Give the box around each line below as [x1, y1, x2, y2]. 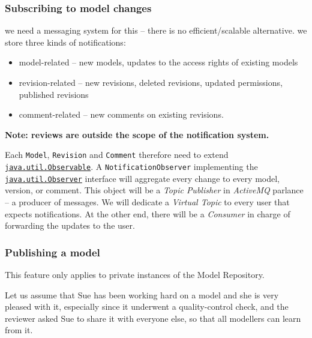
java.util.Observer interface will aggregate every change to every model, [5, 172, 280, 184]
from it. [5, 324, 33, 336]
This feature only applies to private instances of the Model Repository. [5, 268, 265, 280]
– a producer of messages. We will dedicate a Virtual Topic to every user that [5, 195, 290, 208]
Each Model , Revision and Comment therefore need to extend [5, 148, 229, 161]
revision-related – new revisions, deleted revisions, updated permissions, [19, 76, 283, 88]
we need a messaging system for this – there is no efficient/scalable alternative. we [5, 24, 307, 37]
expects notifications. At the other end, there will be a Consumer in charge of [5, 207, 290, 220]
